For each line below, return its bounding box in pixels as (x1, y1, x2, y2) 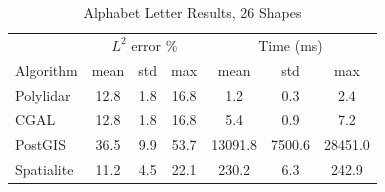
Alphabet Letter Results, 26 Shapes (83, 2, 302, 22)
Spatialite (15, 159, 74, 180)
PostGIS (15, 134, 66, 155)
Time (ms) (258, 34, 323, 55)
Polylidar (15, 84, 71, 105)
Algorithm (15, 59, 78, 80)
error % (131, 34, 178, 55)
